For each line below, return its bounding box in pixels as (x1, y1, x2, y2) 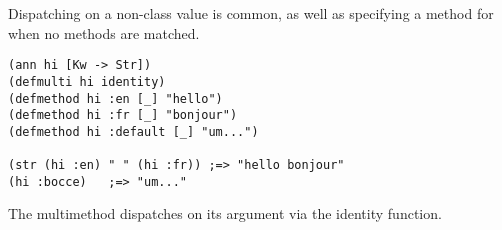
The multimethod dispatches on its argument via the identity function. (8, 203, 442, 224)
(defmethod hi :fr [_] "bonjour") (8, 108, 238, 123)
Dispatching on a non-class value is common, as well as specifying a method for (8, 3, 494, 23)
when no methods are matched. (8, 22, 200, 43)
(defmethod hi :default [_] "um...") (8, 124, 259, 139)
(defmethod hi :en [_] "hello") (8, 91, 223, 106)
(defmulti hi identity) (8, 74, 166, 89)
